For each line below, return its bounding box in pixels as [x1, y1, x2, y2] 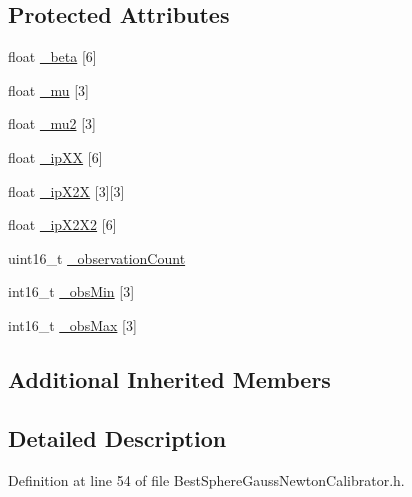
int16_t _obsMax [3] [8, 314, 137, 335]
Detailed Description [8, 422, 227, 453]
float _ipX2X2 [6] [8, 214, 117, 235]
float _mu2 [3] [8, 113, 96, 134]
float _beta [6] [8, 46, 97, 67]
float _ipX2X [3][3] [8, 180, 125, 201]
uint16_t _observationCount [8, 247, 186, 268]
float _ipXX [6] [8, 146, 103, 167]
